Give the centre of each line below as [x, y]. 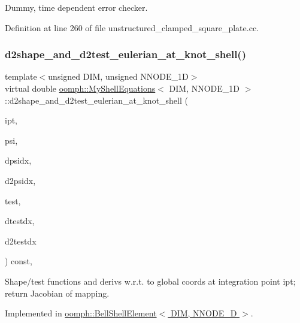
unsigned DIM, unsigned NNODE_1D [118, 76]
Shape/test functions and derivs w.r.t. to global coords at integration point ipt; [150, 281]
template [21, 76]
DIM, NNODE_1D [204, 88]
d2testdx [21, 241]
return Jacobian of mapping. [57, 293]
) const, [19, 261]
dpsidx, [18, 160]
